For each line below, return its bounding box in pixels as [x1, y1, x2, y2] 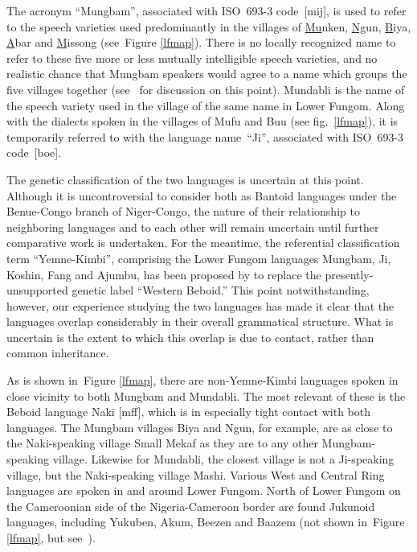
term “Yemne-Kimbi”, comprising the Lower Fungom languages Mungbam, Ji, [6, 249, 391, 266]
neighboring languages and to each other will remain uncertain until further [6, 218, 379, 235]
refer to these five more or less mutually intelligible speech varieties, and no [6, 49, 378, 66]
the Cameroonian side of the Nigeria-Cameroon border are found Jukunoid [6, 497, 375, 514]
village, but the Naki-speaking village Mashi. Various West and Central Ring [6, 466, 385, 483]
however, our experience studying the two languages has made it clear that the [6, 297, 395, 314]
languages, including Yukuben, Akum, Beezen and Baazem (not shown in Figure [6, 513, 405, 530]
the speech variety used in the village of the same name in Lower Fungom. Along [6, 97, 405, 113]
